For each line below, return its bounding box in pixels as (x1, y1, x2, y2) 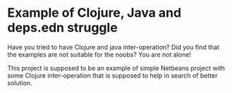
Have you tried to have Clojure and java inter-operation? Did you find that (7, 43, 220, 51)
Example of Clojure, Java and (7, 5, 182, 21)
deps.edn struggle (7, 20, 118, 36)
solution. (7, 78, 33, 87)
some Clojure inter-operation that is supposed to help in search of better (7, 71, 218, 80)
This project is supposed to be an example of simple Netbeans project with (7, 64, 226, 72)
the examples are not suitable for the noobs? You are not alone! (7, 50, 192, 59)
